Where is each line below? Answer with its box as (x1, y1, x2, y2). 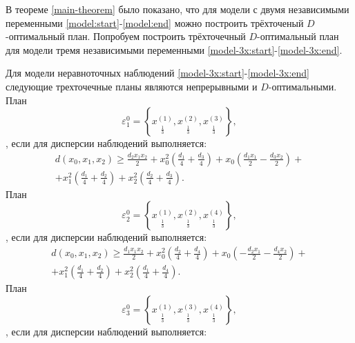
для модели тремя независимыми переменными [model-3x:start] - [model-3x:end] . (6, 42, 343, 57)
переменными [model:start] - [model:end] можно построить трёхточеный (6, 15, 304, 30)
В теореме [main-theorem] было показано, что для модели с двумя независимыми (6, 2, 349, 16)
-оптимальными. (268, 79, 337, 93)
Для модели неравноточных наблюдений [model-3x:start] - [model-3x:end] (6, 66, 309, 80)
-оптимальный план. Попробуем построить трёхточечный (6, 29, 246, 43)
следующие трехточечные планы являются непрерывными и (6, 79, 258, 93)
